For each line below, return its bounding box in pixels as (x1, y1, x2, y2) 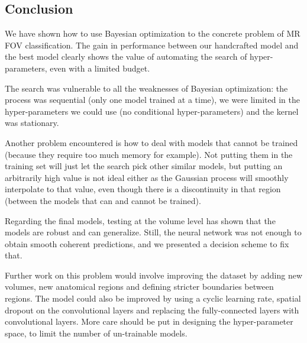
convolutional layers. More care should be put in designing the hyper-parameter (5, 315, 293, 328)
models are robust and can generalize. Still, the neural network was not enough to (5, 226, 302, 238)
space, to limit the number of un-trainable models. (5, 326, 188, 339)
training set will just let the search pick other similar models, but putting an (5, 160, 283, 172)
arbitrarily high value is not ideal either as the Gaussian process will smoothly (5, 171, 289, 183)
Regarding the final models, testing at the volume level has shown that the (5, 214, 276, 226)
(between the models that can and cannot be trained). (5, 194, 201, 206)
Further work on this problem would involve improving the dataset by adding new (5, 268, 303, 281)
